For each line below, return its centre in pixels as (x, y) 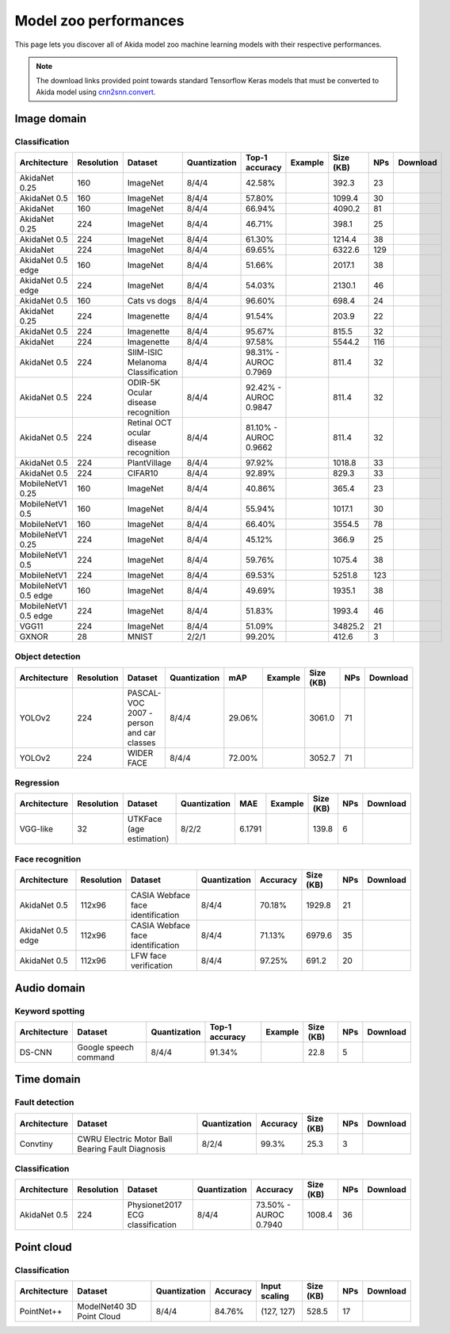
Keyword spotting (50, 1011)
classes (141, 743)
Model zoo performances (99, 21)
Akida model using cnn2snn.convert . (96, 92)
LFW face (149, 956)
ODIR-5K (144, 382)
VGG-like (36, 829)
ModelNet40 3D (107, 1306)
